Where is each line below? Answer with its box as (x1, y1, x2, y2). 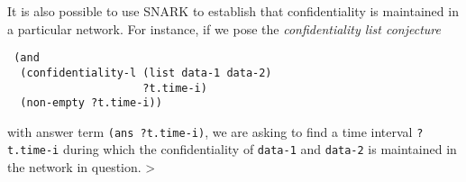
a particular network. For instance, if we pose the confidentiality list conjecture (7, 19, 441, 38)
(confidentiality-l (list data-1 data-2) (20, 66, 272, 79)
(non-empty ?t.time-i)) (20, 96, 162, 110)
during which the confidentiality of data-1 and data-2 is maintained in (62, 140, 457, 159)
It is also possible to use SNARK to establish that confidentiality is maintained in (7, 2, 459, 20)
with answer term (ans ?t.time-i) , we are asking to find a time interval (7, 122, 413, 141)
